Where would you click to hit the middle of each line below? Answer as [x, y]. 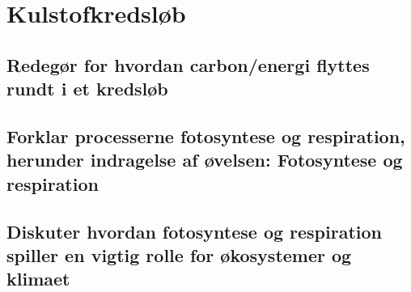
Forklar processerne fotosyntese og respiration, [206, 135]
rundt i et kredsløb [87, 89]
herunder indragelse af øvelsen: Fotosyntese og [205, 160]
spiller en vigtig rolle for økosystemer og [179, 254]
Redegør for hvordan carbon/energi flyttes [188, 64]
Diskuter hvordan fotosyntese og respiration [195, 231]
